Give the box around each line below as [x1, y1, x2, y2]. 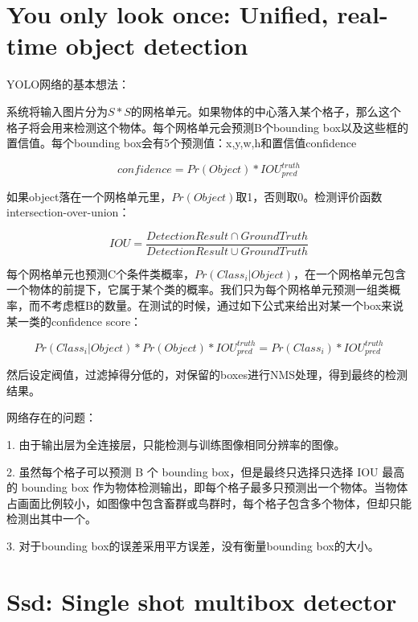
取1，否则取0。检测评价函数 [236, 187, 383, 204]
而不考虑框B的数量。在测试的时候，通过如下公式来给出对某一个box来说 [28, 297, 404, 314]
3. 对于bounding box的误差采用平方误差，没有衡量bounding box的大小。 [6, 537, 379, 554]
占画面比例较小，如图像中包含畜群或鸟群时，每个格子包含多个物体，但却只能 [6, 494, 412, 511]
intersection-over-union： [6, 204, 130, 220]
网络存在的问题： [6, 409, 96, 426]
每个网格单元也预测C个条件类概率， [6, 265, 195, 282]
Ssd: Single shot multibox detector [6, 584, 397, 617]
